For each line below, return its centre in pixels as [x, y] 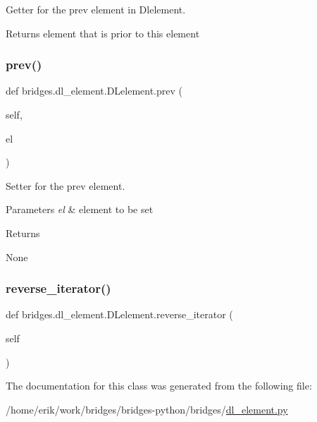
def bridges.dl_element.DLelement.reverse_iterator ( [119, 314]
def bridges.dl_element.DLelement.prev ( [94, 91]
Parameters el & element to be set [80, 209]
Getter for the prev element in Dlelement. [96, 9]
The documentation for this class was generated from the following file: [159, 386]
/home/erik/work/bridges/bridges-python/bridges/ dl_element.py [147, 409]
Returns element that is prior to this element [103, 33]
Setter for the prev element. [66, 185]
